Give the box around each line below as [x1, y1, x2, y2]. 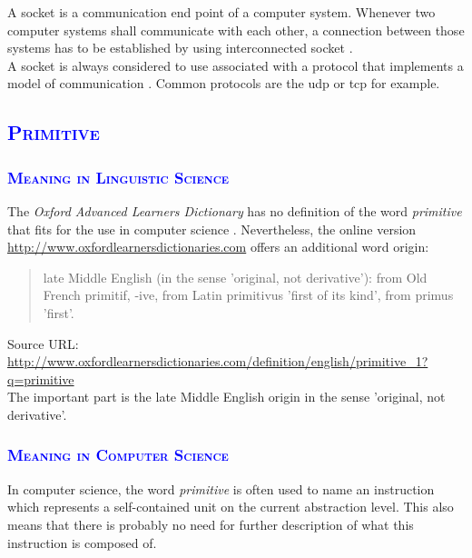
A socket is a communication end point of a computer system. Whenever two [7, 3, 436, 21]
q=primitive [7, 369, 74, 388]
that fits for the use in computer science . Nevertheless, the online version [7, 219, 417, 238]
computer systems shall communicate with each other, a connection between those [7, 20, 465, 39]
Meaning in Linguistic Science [7, 165, 230, 188]
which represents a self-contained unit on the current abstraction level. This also [7, 497, 454, 516]
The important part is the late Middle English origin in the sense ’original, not [7, 387, 446, 406]
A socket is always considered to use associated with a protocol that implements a [7, 55, 464, 75]
